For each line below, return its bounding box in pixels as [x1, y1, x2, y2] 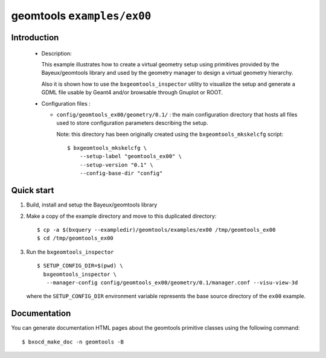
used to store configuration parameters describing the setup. [56, 120, 208, 127]
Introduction [11, 32, 59, 42]
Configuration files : [41, 100, 91, 107]
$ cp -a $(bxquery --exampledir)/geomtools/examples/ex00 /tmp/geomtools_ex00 [37, 226, 276, 233]
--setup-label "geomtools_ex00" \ [79, 153, 182, 160]
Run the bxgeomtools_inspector [26, 248, 114, 255]
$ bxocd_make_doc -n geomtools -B [22, 338, 124, 345]
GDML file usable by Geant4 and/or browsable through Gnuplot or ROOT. [41, 89, 223, 96]
